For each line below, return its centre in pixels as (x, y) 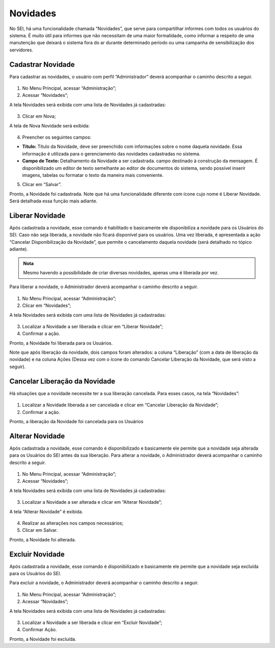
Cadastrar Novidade (42, 64)
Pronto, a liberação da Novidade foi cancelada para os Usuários (76, 421)
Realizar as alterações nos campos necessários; (73, 523)
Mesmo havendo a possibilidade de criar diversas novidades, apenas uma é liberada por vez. (121, 272)
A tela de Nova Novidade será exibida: (50, 125)
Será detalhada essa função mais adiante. (53, 201)
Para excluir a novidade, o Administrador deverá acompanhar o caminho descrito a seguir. (104, 583)
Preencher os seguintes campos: (57, 137)
